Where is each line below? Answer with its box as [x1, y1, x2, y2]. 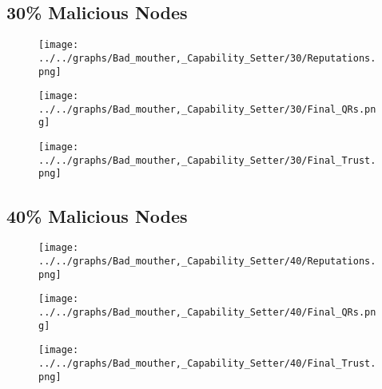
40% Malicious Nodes [6, 203, 188, 228]
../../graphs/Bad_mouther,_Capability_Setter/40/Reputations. [38, 255, 376, 267]
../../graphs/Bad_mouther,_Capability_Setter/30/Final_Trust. [38, 154, 376, 166]
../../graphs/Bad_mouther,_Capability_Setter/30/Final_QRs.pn [38, 103, 376, 115]
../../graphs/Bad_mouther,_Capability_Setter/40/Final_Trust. [38, 357, 376, 369]
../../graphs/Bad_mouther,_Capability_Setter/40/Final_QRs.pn [38, 306, 376, 318]
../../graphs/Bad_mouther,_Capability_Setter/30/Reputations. [38, 52, 376, 64]
